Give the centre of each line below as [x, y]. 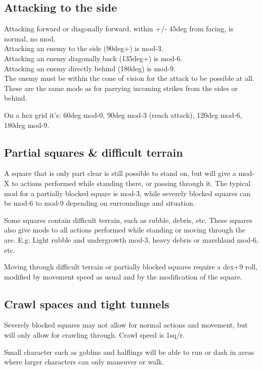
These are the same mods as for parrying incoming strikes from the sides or [121, 88]
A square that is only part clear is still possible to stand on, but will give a [120, 173]
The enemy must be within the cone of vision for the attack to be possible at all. [129, 78]
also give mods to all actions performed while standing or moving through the [125, 230]
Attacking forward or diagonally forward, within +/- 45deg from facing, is [119, 29]
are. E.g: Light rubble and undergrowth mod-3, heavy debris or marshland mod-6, [131, 239]
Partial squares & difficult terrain [94, 152]
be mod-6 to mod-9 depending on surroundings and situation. [100, 203]
